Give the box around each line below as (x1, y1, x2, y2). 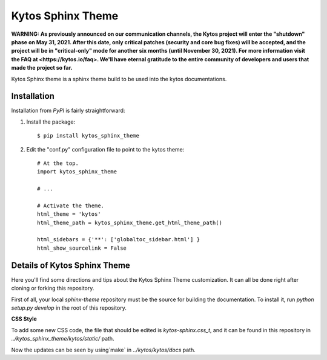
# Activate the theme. (37, 202, 105, 209)
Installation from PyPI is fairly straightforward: (11, 107, 125, 115)
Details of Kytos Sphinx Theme (11, 260, 130, 270)
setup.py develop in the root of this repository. (11, 304, 127, 312)
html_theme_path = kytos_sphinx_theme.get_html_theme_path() (37, 219, 222, 226)
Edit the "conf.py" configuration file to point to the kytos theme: (26, 145, 185, 153)
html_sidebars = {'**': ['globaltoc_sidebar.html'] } (37, 236, 200, 243)
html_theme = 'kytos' (37, 211, 101, 218)
